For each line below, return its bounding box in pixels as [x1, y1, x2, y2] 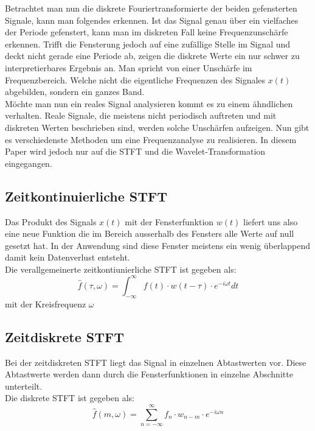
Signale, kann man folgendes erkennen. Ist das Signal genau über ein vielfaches [5, 13, 299, 26]
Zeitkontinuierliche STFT [5, 186, 167, 205]
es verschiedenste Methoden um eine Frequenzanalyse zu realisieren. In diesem [5, 133, 297, 145]
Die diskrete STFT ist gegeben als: [5, 391, 134, 404]
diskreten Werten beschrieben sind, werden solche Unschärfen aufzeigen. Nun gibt [5, 121, 310, 133]
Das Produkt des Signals [5, 215, 97, 228]
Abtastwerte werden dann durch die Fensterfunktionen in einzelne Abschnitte [5, 368, 293, 380]
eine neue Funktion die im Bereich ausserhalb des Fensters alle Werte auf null [5, 227, 294, 240]
